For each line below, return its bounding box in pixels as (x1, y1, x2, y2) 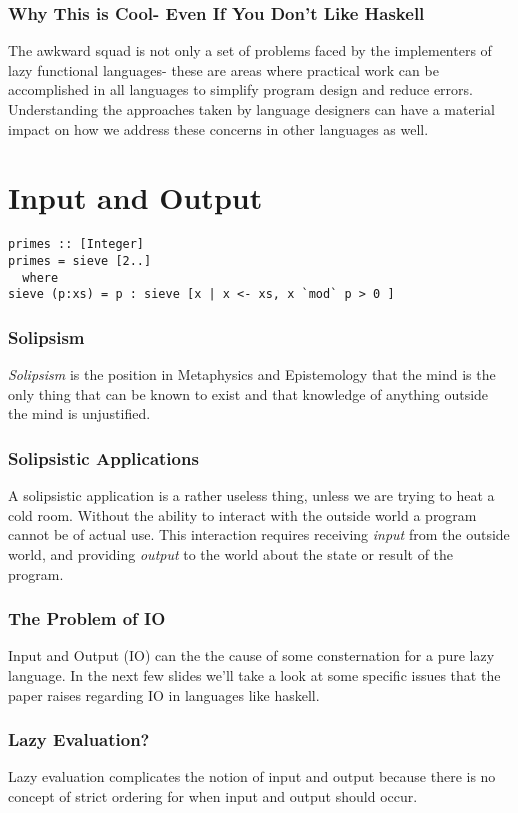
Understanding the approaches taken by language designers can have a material (8, 99, 495, 119)
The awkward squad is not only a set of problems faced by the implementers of (8, 40, 492, 61)
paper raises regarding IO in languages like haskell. (8, 684, 320, 705)
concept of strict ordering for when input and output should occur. (8, 785, 418, 806)
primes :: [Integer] (8, 237, 145, 252)
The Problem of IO (8, 606, 166, 631)
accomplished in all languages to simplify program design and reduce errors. (8, 79, 473, 100)
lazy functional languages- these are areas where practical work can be (8, 59, 439, 80)
